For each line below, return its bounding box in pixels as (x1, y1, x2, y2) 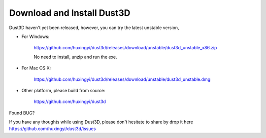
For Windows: (21, 34, 50, 39)
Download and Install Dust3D (9, 7, 131, 18)
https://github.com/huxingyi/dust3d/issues (9, 126, 96, 132)
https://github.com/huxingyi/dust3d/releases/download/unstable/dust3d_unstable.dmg (33, 76, 211, 82)
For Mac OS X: (21, 65, 51, 71)
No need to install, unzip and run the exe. (33, 54, 117, 60)
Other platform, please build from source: (21, 87, 105, 93)
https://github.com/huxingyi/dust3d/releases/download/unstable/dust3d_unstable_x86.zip (33, 45, 217, 51)
